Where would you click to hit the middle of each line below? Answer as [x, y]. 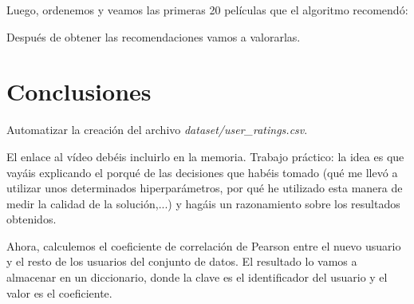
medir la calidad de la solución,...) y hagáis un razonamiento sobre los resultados [203, 203]
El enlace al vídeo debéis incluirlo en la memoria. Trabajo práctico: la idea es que [205, 156]
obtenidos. [32, 219]
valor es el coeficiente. [59, 292]
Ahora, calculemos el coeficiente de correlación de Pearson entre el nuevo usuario [204, 245]
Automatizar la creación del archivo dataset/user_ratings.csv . [157, 130]
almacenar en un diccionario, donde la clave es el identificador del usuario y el [197, 277]
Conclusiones [79, 91]
